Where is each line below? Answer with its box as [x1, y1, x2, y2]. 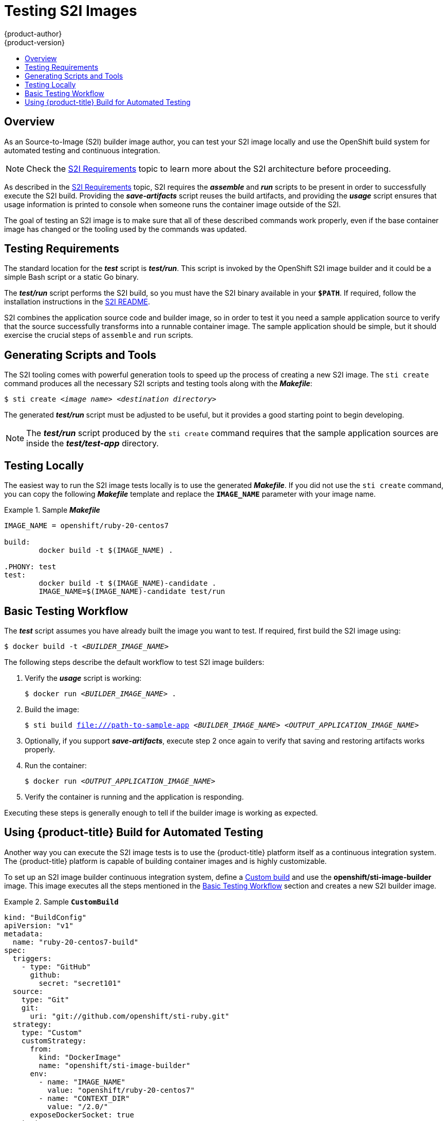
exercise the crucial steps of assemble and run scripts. [4, 331, 193, 340]
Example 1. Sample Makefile [4, 505, 100, 515]
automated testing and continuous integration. [4, 146, 160, 155]
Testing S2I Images [4, 2, 137, 20]
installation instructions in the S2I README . [4, 297, 150, 306]
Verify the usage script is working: [25, 673, 142, 682]
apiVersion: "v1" [4, 921, 73, 930]
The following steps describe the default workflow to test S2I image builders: [4, 657, 265, 666]
